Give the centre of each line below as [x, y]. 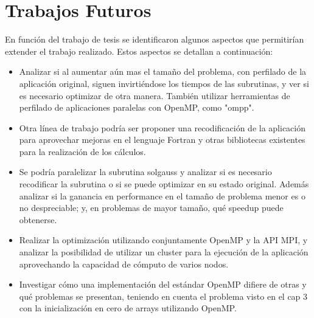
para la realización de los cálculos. [82, 151]
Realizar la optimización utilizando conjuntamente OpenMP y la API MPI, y [163, 240]
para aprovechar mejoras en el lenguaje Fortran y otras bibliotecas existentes [162, 140]
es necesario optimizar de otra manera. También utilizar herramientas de [155, 95]
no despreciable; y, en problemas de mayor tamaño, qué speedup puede [151, 208]
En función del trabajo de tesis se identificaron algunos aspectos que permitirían [155, 39]
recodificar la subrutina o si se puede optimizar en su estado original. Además [164, 184]
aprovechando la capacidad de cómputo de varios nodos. [124, 264]
